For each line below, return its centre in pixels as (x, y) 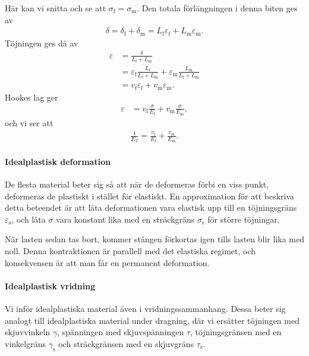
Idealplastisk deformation (58, 161)
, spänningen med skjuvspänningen (121, 332)
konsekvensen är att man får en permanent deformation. (107, 262)
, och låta (29, 219)
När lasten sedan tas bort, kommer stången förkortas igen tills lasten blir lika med (154, 239)
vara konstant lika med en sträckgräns (125, 219)
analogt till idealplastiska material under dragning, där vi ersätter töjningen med (152, 320)
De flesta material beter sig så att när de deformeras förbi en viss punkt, (137, 184)
